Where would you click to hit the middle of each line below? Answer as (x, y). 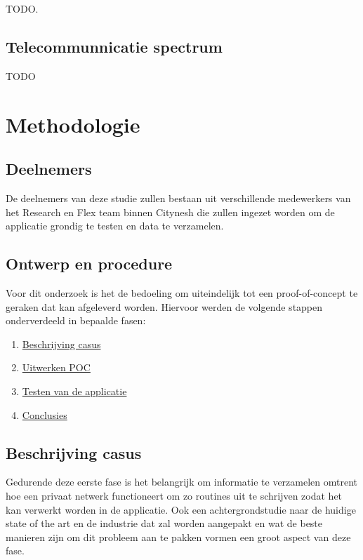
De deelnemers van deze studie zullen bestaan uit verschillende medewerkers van (178, 198)
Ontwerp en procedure (89, 264)
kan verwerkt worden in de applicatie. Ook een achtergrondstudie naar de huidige (181, 509)
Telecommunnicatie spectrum (114, 46)
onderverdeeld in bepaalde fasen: (76, 320)
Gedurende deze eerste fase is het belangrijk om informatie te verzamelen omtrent (182, 482)
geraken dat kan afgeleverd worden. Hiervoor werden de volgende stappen (164, 306)
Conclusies (45, 414)
